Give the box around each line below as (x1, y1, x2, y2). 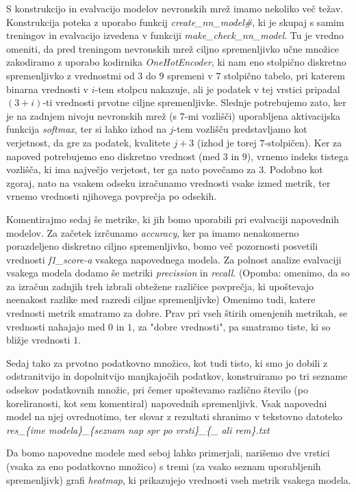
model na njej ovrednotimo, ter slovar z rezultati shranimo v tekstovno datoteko (6, 409, 342, 424)
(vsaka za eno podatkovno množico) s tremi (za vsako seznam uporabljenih (6, 459, 321, 473)
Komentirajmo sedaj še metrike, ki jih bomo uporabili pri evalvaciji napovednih (6, 211, 340, 226)
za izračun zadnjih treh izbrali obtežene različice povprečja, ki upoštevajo (6, 279, 314, 293)
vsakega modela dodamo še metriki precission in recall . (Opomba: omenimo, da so (6, 266, 350, 280)
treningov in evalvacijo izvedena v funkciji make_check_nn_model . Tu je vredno (6, 28, 344, 42)
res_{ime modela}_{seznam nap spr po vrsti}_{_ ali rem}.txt (6, 422, 270, 437)
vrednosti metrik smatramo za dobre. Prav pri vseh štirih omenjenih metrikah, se (6, 306, 348, 320)
